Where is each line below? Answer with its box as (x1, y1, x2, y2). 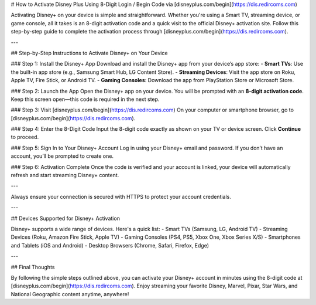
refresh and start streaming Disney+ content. (11, 172, 119, 179)
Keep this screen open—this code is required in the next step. (11, 96, 160, 103)
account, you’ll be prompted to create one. (11, 152, 114, 160)
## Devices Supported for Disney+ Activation (11, 215, 120, 222)
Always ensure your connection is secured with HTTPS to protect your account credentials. (11, 193, 231, 200)
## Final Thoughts (11, 263, 55, 270)
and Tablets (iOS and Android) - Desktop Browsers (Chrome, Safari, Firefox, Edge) (11, 242, 209, 249)
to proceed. (11, 134, 39, 141)
